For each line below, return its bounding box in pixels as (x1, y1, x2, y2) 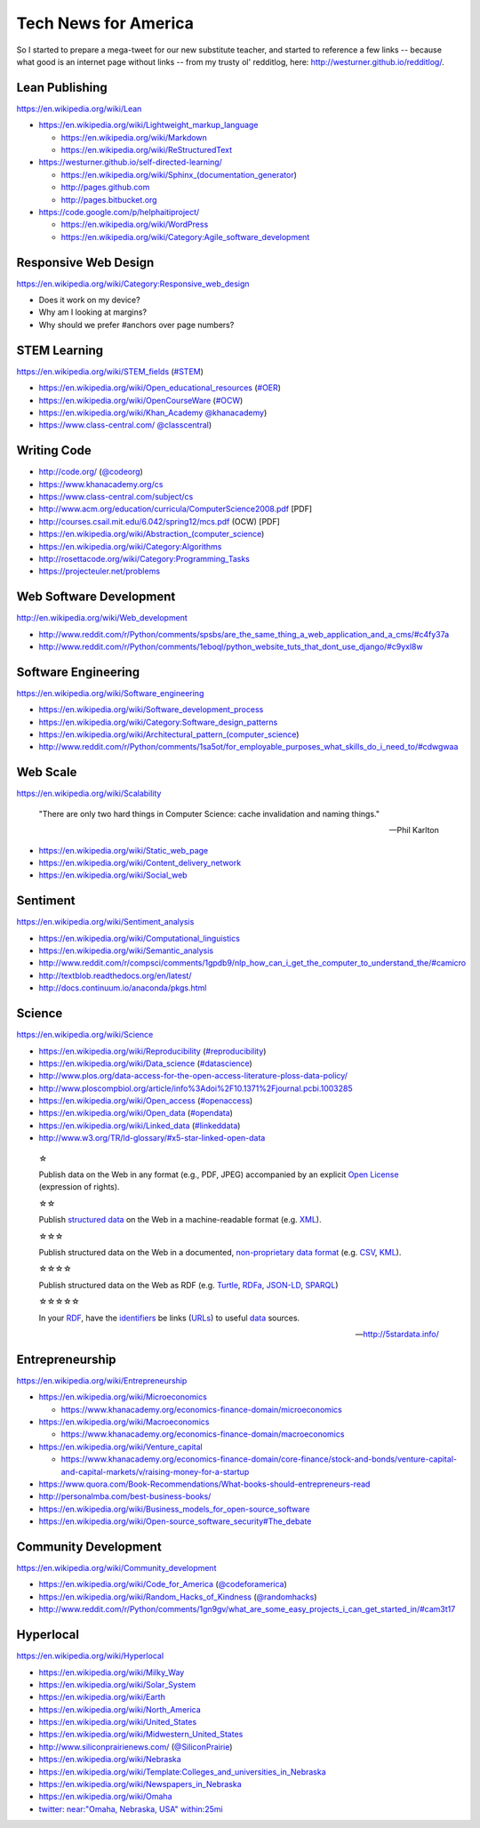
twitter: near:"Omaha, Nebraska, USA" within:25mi (38, 1803, 223, 1814)
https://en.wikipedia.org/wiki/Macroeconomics (38, 1416, 210, 1427)
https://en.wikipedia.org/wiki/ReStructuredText (60, 145, 233, 156)
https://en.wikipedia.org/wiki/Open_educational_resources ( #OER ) (38, 382, 282, 393)
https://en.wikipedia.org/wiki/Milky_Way (38, 1667, 185, 1678)
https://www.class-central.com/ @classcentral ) (38, 420, 212, 430)
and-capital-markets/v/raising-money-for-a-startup (60, 1466, 250, 1477)
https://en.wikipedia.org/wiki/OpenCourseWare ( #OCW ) (38, 395, 244, 405)
